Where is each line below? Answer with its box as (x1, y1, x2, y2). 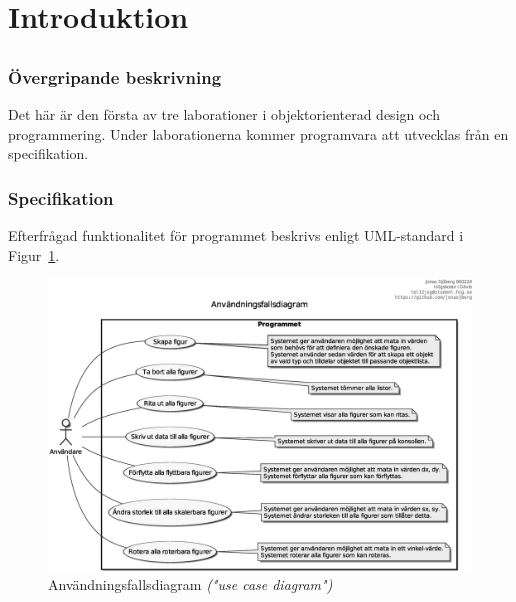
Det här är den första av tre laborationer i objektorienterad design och (8, 104, 440, 125)
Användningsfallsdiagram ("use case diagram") (48, 574, 333, 595)
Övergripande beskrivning (8, 64, 222, 89)
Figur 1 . (8, 244, 60, 265)
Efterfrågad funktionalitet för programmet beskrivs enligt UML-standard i (8, 225, 464, 246)
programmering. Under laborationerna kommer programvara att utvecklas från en (8, 123, 509, 144)
